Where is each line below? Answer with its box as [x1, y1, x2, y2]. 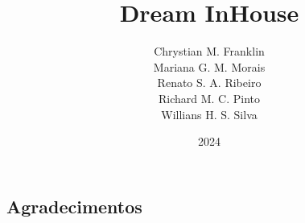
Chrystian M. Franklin [154, 43, 265, 60]
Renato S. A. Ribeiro [157, 74, 262, 91]
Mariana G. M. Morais [153, 58, 266, 75]
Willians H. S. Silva [161, 105, 258, 122]
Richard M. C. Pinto [158, 89, 261, 106]
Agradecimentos [6, 193, 142, 218]
